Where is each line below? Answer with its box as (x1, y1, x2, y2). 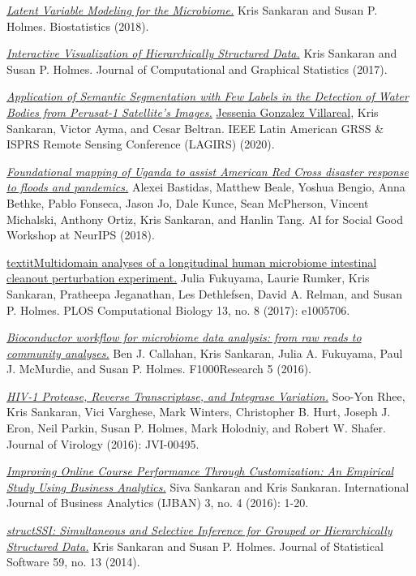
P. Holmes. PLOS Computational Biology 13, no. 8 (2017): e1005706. (6, 301, 350, 318)
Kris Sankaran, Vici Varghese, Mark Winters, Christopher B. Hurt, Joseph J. (6, 403, 391, 420)
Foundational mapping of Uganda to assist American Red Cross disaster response (6, 162, 410, 179)
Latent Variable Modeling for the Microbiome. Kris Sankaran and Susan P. (6, 2, 378, 18)
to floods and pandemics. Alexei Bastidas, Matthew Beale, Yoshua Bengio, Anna (6, 178, 405, 196)
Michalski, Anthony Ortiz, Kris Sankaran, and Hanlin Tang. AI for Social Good (6, 210, 403, 227)
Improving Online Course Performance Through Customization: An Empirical (6, 462, 394, 479)
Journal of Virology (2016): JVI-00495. (6, 435, 199, 452)
